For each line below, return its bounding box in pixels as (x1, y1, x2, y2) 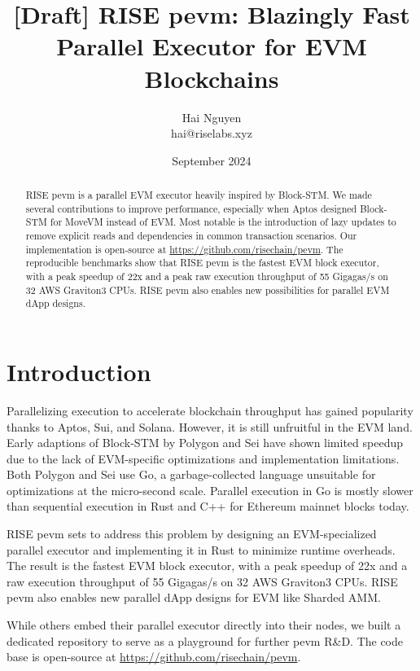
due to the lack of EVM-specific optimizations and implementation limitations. (7, 450, 400, 467)
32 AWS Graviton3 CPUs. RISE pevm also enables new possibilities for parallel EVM (25, 283, 390, 296)
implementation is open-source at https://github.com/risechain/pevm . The (25, 242, 343, 256)
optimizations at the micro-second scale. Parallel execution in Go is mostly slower (7, 481, 413, 498)
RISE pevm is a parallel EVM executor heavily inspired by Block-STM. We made (25, 188, 372, 202)
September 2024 (172, 151, 252, 169)
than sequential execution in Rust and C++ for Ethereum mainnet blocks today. (7, 498, 409, 515)
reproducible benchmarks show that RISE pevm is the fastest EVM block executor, (25, 256, 379, 270)
